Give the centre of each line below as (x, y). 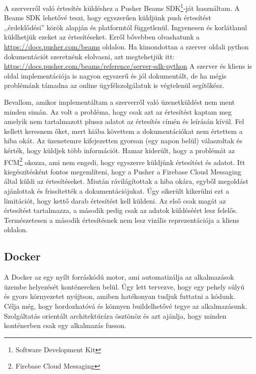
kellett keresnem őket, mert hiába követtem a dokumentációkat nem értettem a (123, 131)
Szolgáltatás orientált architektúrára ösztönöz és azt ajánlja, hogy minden (115, 315)
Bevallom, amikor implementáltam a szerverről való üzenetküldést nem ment (119, 102)
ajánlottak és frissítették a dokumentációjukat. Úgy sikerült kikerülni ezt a (117, 191)
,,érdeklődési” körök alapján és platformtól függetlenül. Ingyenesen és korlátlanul (126, 27)
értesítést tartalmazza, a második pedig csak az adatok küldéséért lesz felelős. (121, 210)
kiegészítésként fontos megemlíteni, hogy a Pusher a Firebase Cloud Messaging (123, 171)
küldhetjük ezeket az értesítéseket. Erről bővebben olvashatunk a (102, 37)
